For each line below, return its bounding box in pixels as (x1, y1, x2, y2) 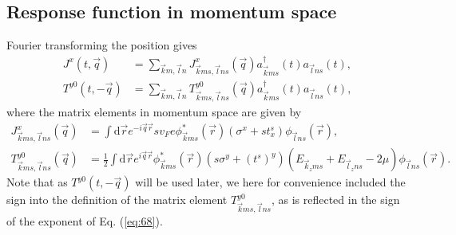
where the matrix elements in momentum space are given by (6, 103, 302, 119)
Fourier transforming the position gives (6, 37, 197, 53)
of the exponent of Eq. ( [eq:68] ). (6, 213, 163, 229)
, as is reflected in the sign (271, 191, 400, 208)
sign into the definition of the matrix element (6, 191, 228, 208)
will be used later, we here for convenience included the (135, 174, 406, 190)
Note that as (6, 174, 68, 190)
